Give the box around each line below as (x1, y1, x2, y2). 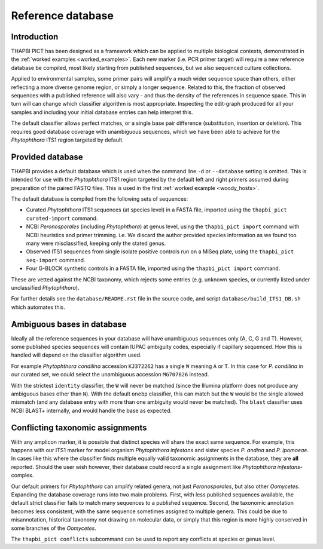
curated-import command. (26, 214, 98, 222)
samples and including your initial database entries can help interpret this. (11, 108, 193, 116)
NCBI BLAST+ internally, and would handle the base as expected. (11, 407, 172, 414)
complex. (11, 472, 34, 479)
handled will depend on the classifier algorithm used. (11, 351, 142, 358)
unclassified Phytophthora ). (11, 284, 80, 291)
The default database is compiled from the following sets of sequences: (11, 195, 188, 203)
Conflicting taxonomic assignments (11, 422, 147, 433)
